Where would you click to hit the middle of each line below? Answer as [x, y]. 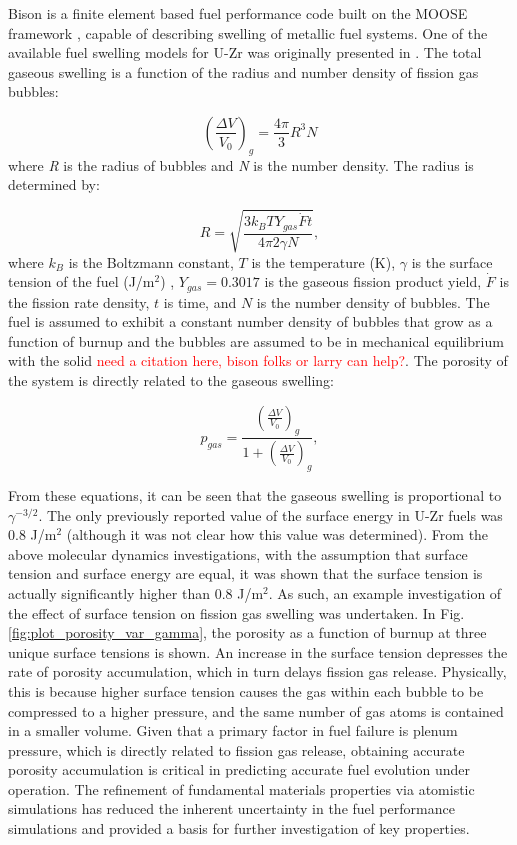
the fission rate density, [79, 301]
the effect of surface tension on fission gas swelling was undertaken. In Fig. [236, 612]
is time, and [200, 301]
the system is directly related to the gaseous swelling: [171, 379]
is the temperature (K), [323, 261]
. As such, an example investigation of [385, 592]
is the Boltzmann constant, [151, 261]
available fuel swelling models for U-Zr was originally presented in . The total [245, 52]
